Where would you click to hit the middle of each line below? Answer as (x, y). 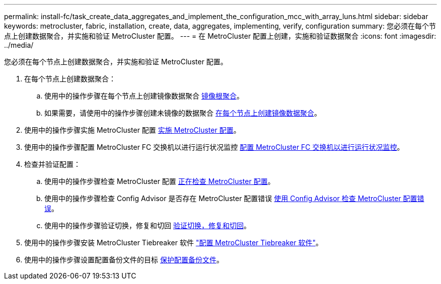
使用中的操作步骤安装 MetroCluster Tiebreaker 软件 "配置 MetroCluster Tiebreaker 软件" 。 (173, 243)
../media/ (19, 45)
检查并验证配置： (52, 164)
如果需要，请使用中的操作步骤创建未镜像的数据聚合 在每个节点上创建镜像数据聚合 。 (183, 113)
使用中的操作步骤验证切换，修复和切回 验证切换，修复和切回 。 (148, 225)
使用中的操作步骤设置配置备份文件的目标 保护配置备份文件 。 (124, 260)
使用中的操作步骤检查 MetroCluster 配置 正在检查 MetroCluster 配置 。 (160, 181)
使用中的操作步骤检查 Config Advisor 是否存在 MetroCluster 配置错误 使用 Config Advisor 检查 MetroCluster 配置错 (234, 198)
